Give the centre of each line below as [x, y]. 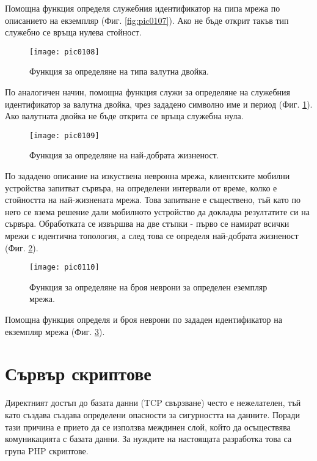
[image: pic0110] [64, 267]
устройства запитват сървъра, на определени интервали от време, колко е [141, 187]
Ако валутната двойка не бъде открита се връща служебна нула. [124, 116]
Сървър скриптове [78, 373]
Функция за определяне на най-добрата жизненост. [124, 155]
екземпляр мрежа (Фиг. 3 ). [55, 331]
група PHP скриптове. [47, 450]
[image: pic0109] [64, 135]
